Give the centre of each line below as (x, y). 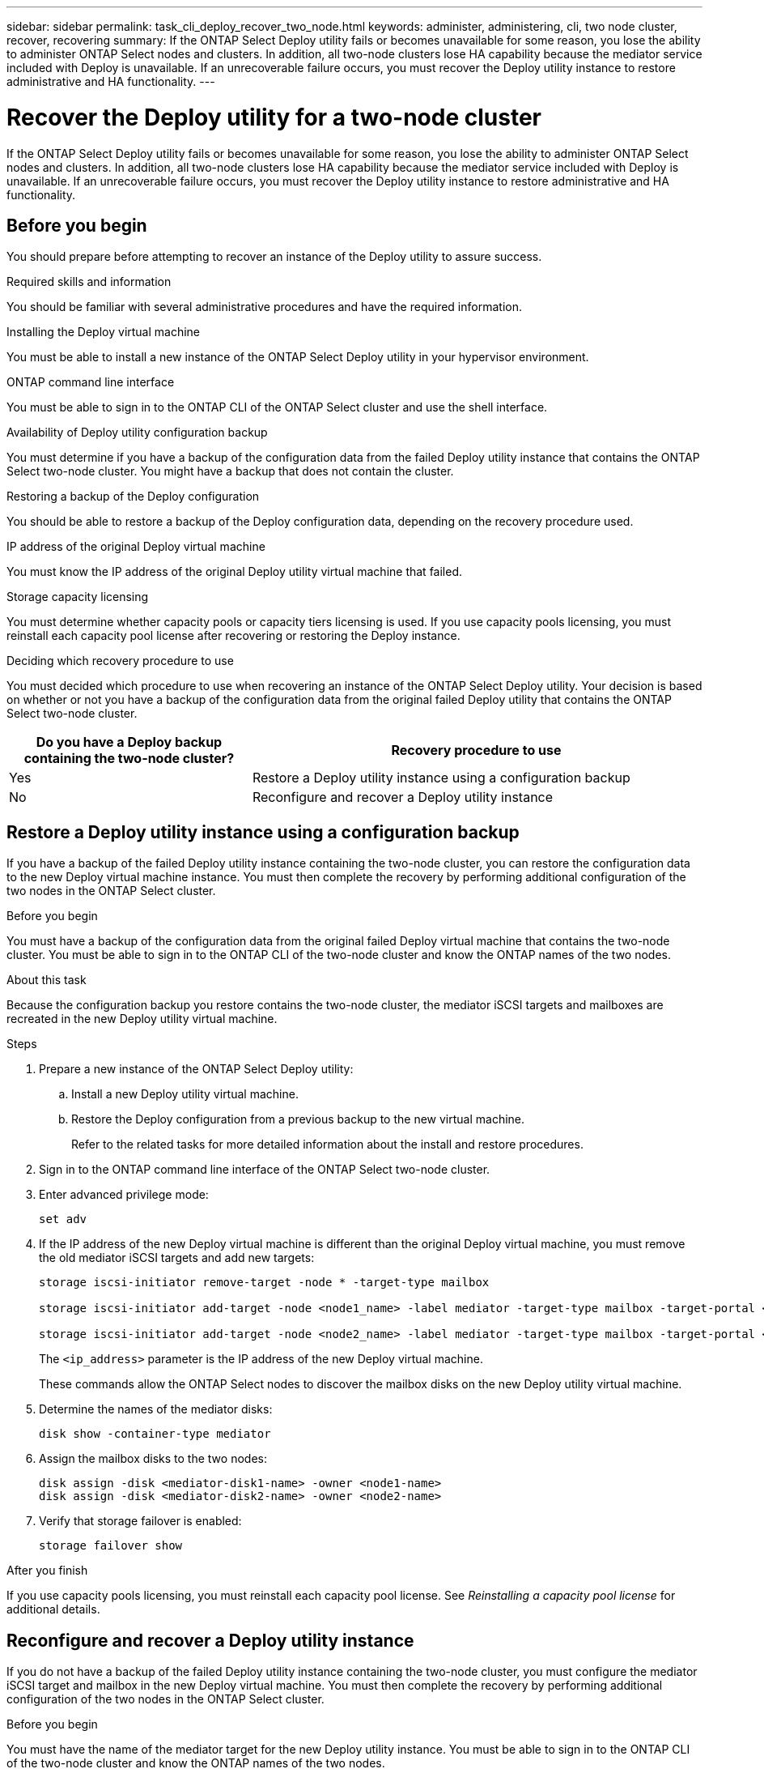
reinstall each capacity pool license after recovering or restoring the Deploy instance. (233, 636)
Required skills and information (89, 282)
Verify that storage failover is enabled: (140, 1521)
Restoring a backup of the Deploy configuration (133, 497)
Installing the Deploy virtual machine (104, 332)
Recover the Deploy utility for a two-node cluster (274, 117)
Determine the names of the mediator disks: (156, 1409)
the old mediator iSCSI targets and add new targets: (177, 1258)
